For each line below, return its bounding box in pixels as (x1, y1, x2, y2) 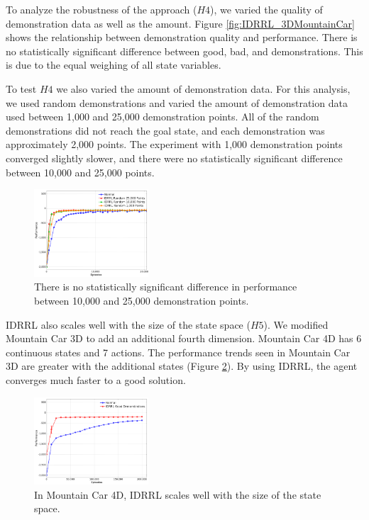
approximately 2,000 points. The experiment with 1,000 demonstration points (6, 137, 343, 152)
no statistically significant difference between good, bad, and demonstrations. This (6, 43, 363, 58)
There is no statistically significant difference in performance (34, 279, 297, 294)
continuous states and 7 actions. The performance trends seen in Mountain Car (6, 344, 351, 359)
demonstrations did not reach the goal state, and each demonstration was (6, 123, 325, 137)
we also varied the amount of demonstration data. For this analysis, (56, 81, 351, 96)
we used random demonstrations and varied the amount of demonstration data (6, 95, 348, 110)
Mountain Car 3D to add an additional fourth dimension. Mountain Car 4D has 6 (6, 331, 362, 346)
